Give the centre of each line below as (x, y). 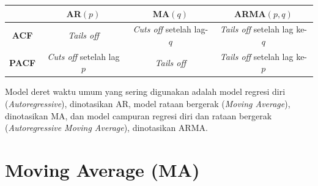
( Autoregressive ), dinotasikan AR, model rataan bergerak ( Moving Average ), (148, 104)
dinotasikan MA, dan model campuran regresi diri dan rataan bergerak (139, 115)
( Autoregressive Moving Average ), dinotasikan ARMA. (106, 128)
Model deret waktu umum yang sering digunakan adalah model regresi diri (145, 91)
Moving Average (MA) (102, 170)
